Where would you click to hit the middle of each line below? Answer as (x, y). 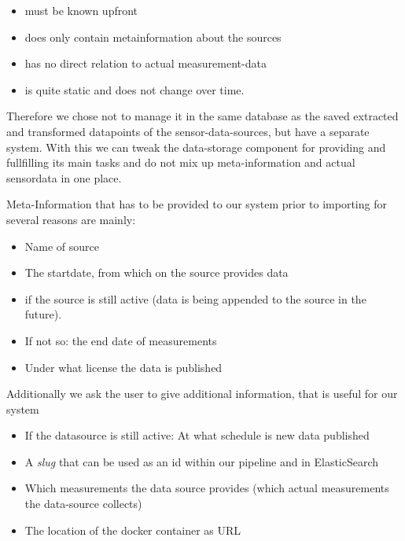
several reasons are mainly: (71, 219)
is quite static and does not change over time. (134, 89)
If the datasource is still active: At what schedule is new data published (197, 435)
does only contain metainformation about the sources (153, 37)
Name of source (62, 246)
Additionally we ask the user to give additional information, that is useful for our (202, 394)
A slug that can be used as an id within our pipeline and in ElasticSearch (202, 461)
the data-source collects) (83, 504)
